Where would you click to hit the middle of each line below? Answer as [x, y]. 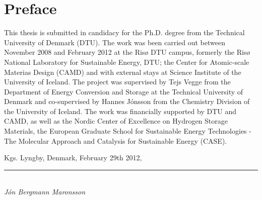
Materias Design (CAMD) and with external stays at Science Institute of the [123, 72]
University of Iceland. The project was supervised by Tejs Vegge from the [117, 82]
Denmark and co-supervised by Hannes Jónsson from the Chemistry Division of [127, 101]
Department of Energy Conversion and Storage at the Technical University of [124, 91]
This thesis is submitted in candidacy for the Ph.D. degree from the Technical [124, 32]
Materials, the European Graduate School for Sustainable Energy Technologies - [128, 131]
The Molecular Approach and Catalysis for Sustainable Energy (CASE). [116, 140]
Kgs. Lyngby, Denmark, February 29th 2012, [73, 158]
